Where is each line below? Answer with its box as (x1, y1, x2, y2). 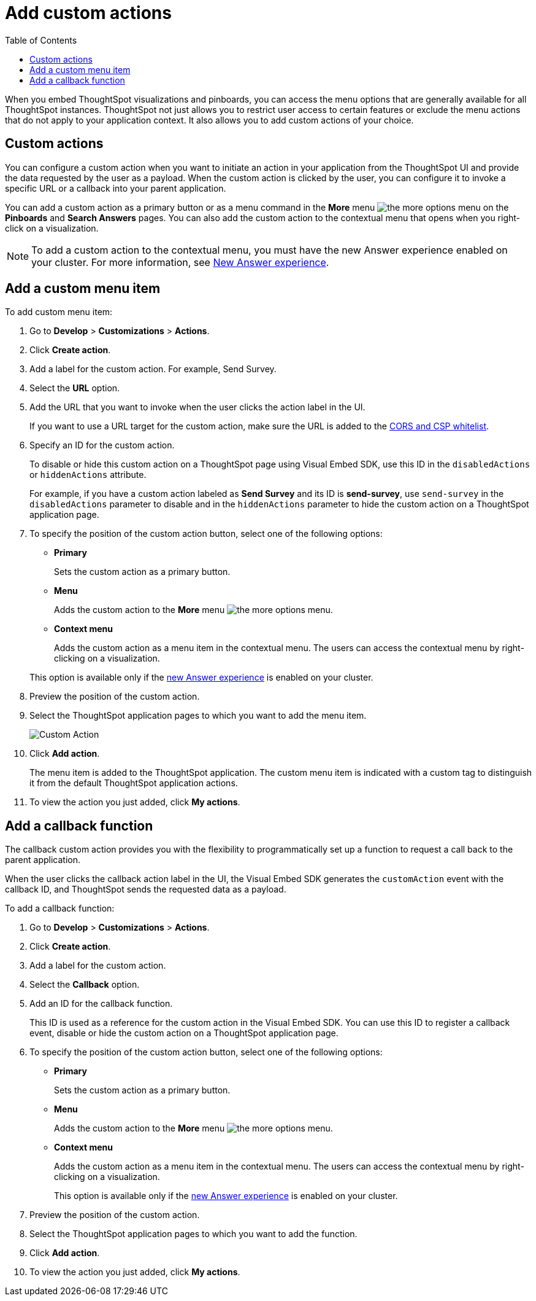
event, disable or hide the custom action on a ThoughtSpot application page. (29, 1028, 339, 1039)
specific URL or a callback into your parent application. (5, 182, 226, 193)
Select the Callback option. (29, 979, 140, 990)
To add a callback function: (5, 903, 115, 914)
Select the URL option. (29, 383, 120, 394)
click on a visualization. (5, 222, 99, 233)
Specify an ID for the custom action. (29, 440, 175, 451)
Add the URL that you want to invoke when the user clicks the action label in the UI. (29, 402, 366, 413)
